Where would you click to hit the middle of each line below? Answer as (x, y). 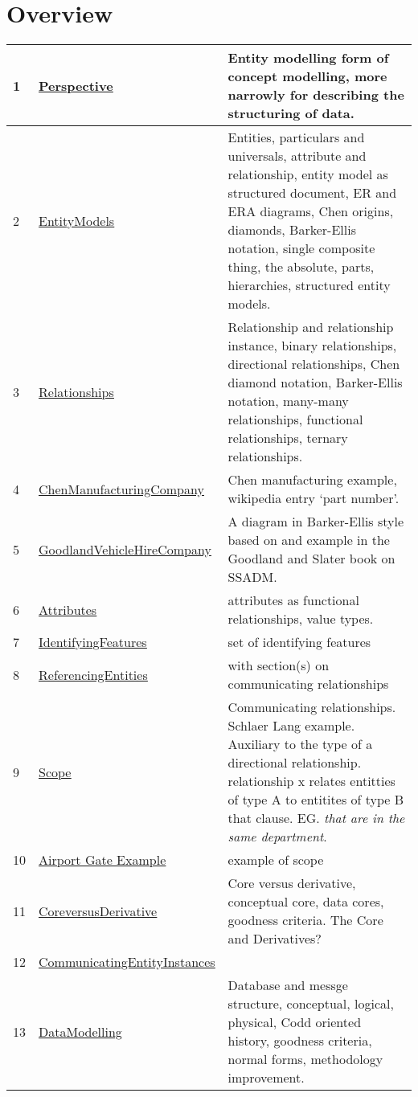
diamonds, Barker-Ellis (292, 230)
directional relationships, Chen (314, 364)
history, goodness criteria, (300, 1041)
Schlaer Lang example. (291, 726)
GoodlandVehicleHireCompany (125, 549)
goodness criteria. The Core (305, 920)
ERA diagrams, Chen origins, (311, 211)
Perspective (76, 85)
